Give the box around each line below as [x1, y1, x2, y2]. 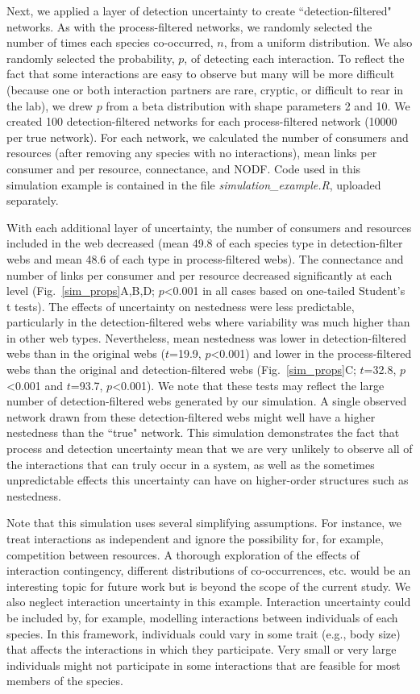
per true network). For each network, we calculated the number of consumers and [6, 128, 409, 145]
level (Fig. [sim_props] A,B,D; [6, 282, 155, 299]
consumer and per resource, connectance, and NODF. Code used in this [6, 160, 361, 177]
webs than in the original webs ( [6, 345, 165, 362]
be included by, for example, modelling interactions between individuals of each [6, 609, 398, 625]
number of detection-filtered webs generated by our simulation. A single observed [6, 393, 407, 409]
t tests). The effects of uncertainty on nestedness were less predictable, [6, 297, 355, 314]
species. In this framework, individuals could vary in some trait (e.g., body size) [6, 625, 401, 642]
